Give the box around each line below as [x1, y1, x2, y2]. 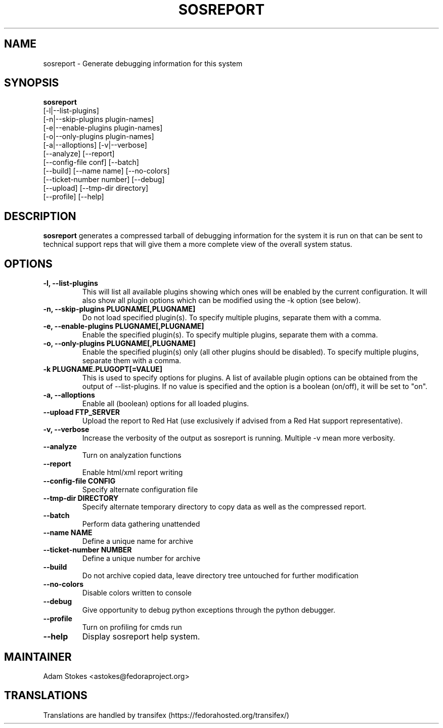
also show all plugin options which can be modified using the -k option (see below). [82, 296, 361, 305]
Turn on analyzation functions [82, 451, 182, 460]
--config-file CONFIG [43, 477, 116, 486]
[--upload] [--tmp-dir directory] [43, 184, 149, 193]
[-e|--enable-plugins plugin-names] [43, 123, 163, 133]
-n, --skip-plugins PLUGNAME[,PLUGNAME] [43, 305, 196, 314]
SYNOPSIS [4, 76, 59, 90]
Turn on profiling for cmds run [82, 623, 182, 632]
